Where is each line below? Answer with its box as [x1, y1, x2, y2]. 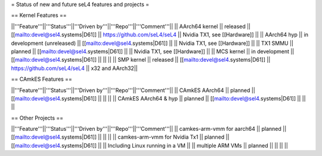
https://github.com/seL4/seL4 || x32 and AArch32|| [11, 65, 138, 72]
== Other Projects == [11, 114, 64, 121]
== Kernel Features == [11, 12, 67, 19]
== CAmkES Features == [11, 75, 73, 83]
